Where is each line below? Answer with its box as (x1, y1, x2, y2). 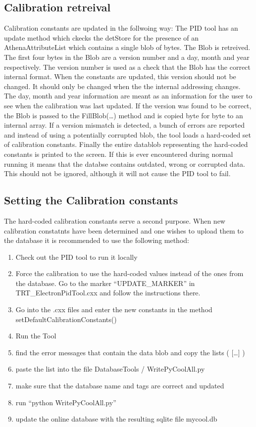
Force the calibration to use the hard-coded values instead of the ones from (15, 268, 244, 279)
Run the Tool (15, 331, 56, 341)
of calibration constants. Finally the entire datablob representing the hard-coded (4, 139, 248, 149)
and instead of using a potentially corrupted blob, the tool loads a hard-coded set (4, 129, 252, 140)
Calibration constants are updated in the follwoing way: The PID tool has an (4, 23, 238, 33)
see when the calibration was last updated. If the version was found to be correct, (4, 100, 252, 110)
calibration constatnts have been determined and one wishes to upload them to (4, 225, 244, 236)
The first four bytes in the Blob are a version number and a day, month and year (4, 51, 250, 62)
